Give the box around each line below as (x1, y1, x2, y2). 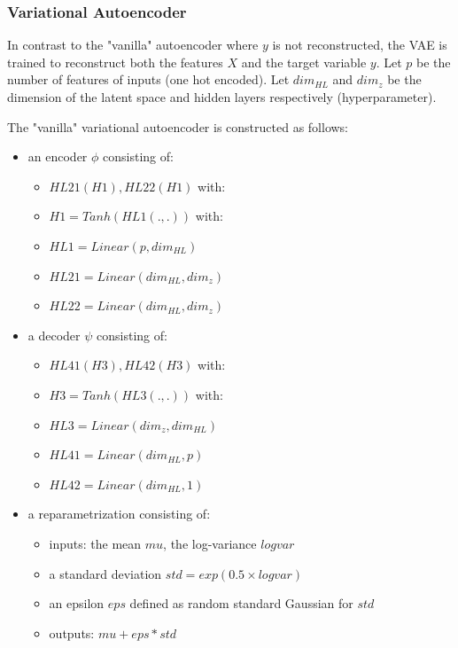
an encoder (27, 147, 88, 166)
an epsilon (49, 594, 105, 613)
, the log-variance (163, 534, 257, 552)
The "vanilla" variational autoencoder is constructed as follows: (7, 117, 349, 136)
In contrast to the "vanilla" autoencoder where (7, 35, 259, 54)
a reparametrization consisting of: (27, 504, 211, 523)
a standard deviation (49, 564, 162, 582)
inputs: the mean (49, 534, 142, 552)
